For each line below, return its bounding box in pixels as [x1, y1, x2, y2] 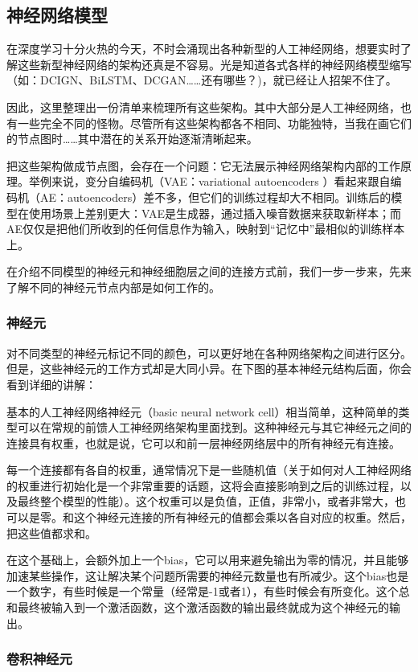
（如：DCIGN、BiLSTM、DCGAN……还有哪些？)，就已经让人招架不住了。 [6, 72, 397, 88]
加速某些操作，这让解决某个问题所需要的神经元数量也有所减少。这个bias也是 [6, 567, 409, 584]
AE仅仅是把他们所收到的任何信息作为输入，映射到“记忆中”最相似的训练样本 [6, 220, 405, 237]
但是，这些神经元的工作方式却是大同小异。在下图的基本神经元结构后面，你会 [6, 360, 412, 377]
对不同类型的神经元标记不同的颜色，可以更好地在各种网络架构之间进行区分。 [6, 344, 412, 361]
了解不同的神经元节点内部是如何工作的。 [6, 278, 220, 295]
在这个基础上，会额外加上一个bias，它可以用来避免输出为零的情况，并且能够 [6, 551, 409, 568]
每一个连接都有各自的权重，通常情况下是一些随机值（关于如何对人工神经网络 [6, 461, 412, 478]
